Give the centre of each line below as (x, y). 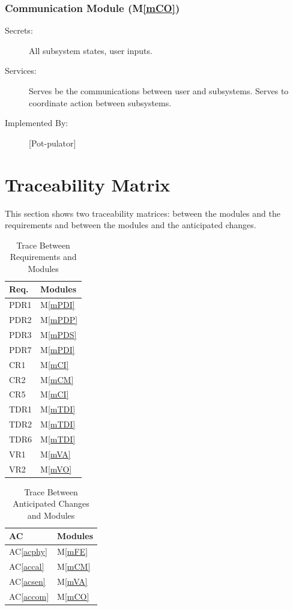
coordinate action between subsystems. (100, 102)
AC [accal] (27, 566)
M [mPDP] (59, 320)
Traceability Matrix (88, 184)
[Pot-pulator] (53, 143)
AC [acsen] (27, 581)
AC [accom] (29, 596)
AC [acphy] (28, 551)
